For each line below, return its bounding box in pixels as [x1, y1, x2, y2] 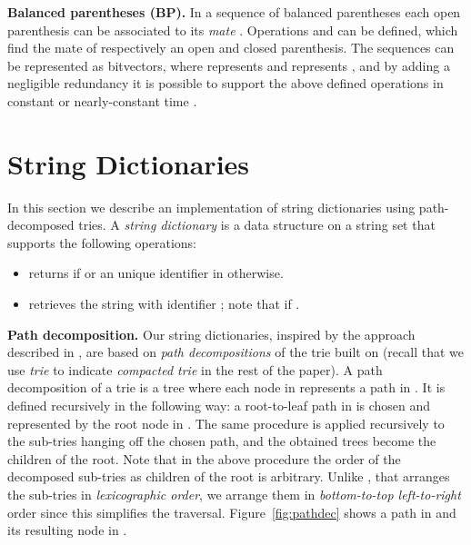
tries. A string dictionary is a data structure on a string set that [78, 215, 436, 234]
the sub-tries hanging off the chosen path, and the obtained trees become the [7, 431, 436, 451]
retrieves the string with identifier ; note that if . [28, 294, 300, 313]
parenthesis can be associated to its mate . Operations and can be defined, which [7, 20, 458, 39]
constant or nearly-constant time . [7, 91, 197, 110]
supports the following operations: [7, 233, 197, 252]
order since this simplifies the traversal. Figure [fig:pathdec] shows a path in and [7, 502, 456, 521]
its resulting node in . [7, 520, 127, 540]
